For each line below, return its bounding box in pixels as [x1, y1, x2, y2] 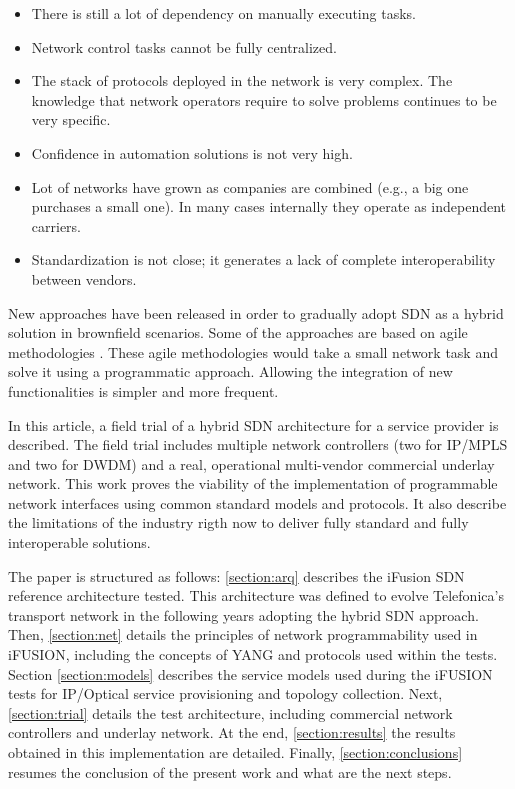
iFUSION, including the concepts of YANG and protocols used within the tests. [8, 644, 498, 665]
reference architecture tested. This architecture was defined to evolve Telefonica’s [8, 585, 504, 606]
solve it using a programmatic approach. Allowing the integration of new [8, 361, 453, 382]
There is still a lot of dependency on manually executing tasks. [31, 3, 416, 23]
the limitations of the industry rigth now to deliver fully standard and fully [8, 512, 469, 533]
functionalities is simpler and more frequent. [8, 380, 279, 401]
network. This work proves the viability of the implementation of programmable [8, 473, 498, 494]
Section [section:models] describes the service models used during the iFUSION [8, 663, 493, 684]
